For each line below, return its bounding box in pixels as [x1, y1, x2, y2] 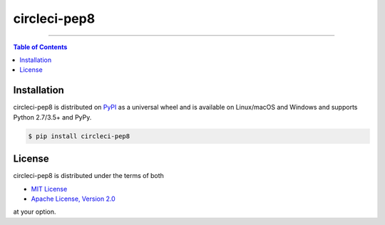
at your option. [13, 207, 56, 216]
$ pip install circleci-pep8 [28, 132, 130, 140]
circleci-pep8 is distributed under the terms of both [13, 172, 164, 180]
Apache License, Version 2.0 [31, 194, 115, 203]
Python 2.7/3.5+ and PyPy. [13, 112, 92, 121]
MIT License [31, 184, 68, 193]
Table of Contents [13, 43, 68, 51]
